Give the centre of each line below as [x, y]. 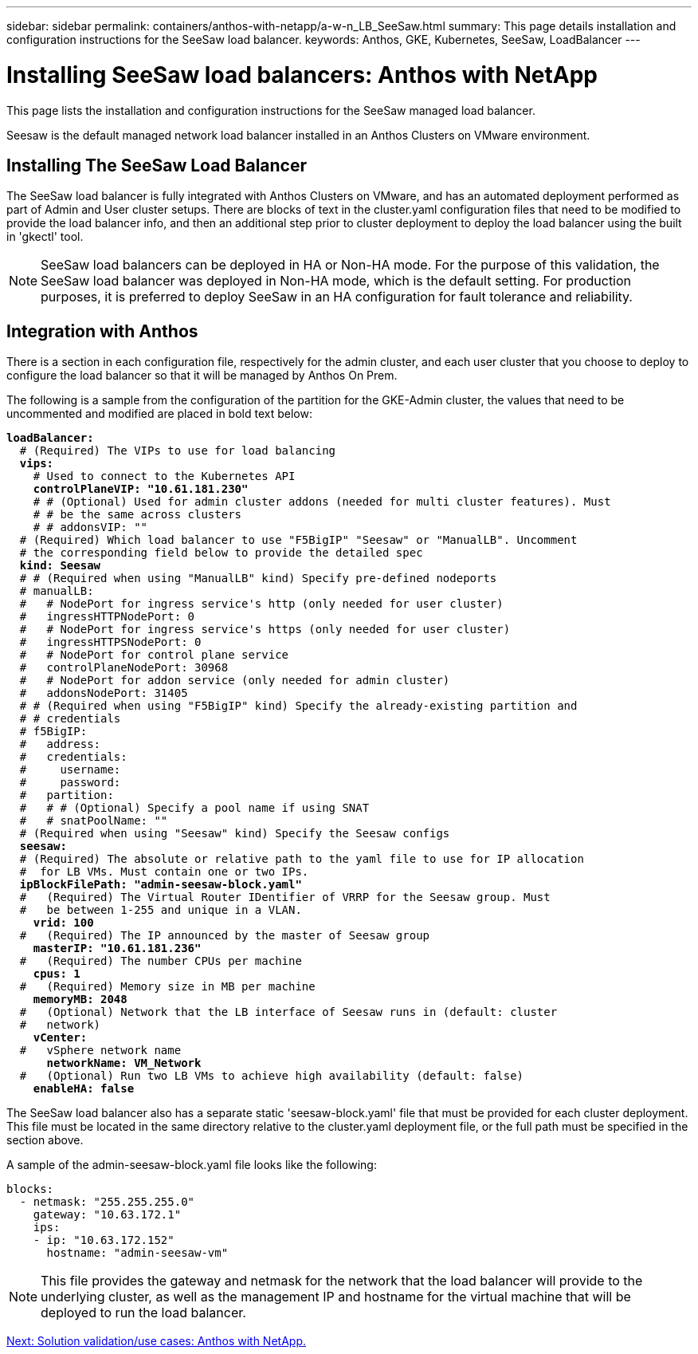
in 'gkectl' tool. [45, 237]
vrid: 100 [63, 923]
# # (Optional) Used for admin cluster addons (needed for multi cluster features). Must [322, 502]
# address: [60, 744]
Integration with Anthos [102, 331]
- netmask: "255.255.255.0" [107, 1202]
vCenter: [60, 1038]
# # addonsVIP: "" [90, 527]
